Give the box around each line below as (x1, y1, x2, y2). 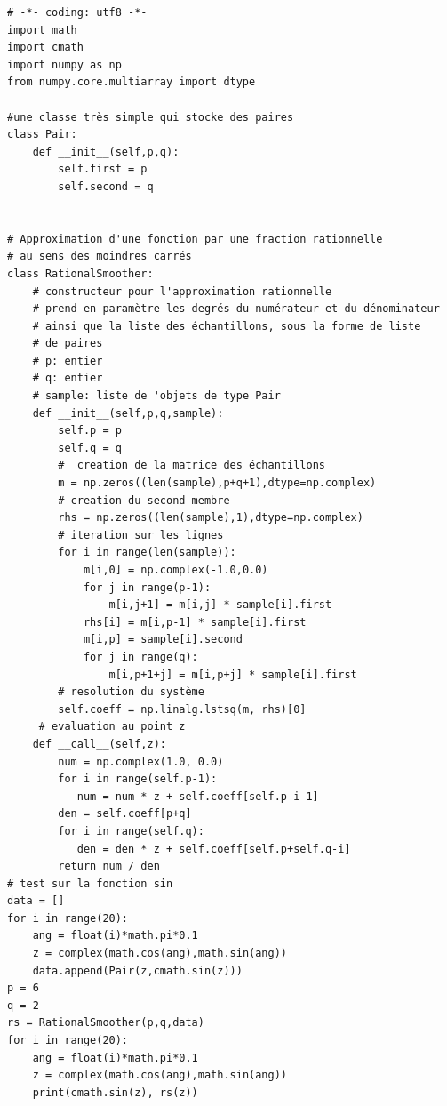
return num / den (58, 860, 160, 873)
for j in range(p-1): (83, 581, 212, 594)
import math (7, 23, 77, 36)
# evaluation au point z (38, 720, 186, 733)
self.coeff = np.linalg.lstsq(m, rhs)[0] (58, 702, 307, 716)
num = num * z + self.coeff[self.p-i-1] (76, 789, 319, 803)
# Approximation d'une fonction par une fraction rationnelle (7, 232, 383, 245)
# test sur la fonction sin (7, 877, 173, 890)
